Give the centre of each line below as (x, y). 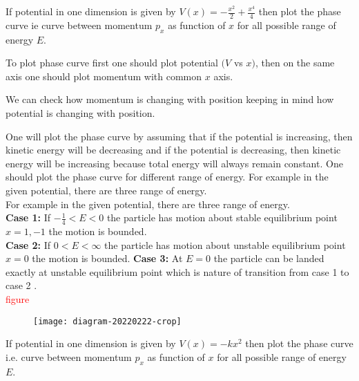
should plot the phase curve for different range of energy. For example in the (167, 177)
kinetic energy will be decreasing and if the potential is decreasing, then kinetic (173, 150)
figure (18, 298)
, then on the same (295, 63)
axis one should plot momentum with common (104, 76)
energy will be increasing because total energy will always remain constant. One (174, 163)
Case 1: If (28, 217)
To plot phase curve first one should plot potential (112, 63)
